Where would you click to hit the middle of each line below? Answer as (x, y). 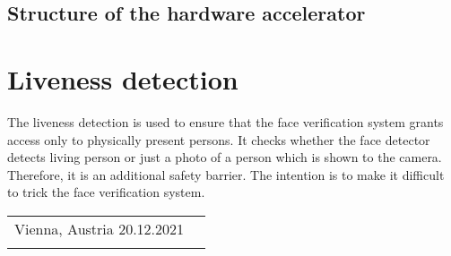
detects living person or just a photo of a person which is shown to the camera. (225, 157)
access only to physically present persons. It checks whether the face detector (219, 139)
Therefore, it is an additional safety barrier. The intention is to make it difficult (226, 174)
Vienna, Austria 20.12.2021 (100, 228)
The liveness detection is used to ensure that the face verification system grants (225, 121)
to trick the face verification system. (106, 192)
